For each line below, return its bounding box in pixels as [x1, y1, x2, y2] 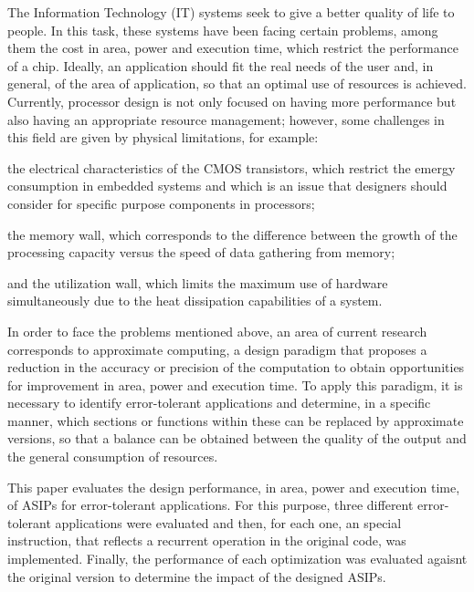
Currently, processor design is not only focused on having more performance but [7, 91, 457, 110]
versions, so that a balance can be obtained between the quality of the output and [7, 429, 467, 448]
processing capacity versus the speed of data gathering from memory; [7, 243, 395, 262]
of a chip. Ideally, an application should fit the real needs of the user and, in [7, 56, 434, 75]
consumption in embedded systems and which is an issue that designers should [7, 176, 448, 195]
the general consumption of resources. [7, 447, 218, 466]
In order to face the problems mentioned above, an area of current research [7, 321, 427, 340]
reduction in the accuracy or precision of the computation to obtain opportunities [7, 358, 465, 377]
